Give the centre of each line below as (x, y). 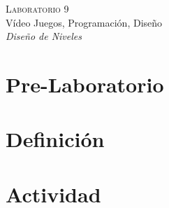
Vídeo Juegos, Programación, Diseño (84, 22)
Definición (55, 139)
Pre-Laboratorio (85, 84)
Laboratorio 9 (37, 8)
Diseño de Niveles (44, 36)
